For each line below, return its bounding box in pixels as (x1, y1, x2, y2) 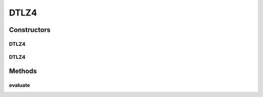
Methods (9, 67, 37, 75)
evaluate (9, 82, 30, 89)
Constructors (9, 26, 51, 34)
